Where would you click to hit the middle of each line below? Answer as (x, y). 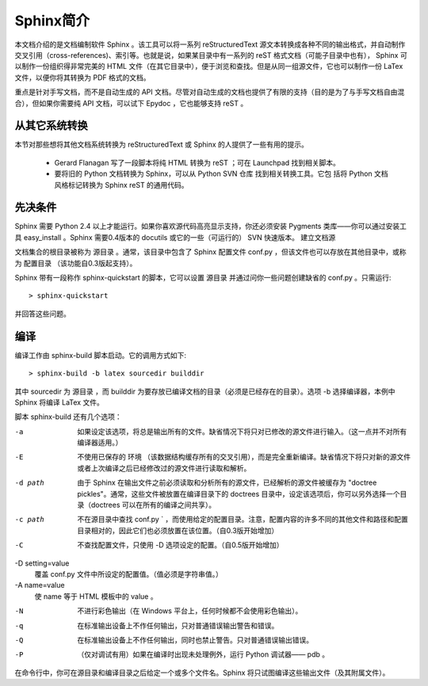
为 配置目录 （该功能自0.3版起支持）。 (76, 263)
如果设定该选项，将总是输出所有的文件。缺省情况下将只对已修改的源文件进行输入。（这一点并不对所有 (242, 431)
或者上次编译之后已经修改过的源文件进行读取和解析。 (164, 468)
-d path (30, 483)
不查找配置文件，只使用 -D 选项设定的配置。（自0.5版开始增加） (181, 545)
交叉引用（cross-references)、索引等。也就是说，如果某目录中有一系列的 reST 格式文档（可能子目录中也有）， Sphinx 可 (211, 55)
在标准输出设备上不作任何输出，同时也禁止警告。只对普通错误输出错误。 (195, 640)
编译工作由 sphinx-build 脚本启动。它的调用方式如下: (100, 355)
